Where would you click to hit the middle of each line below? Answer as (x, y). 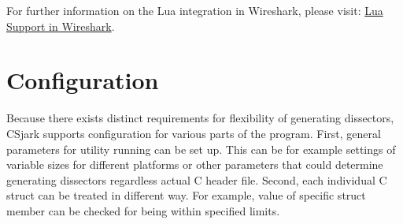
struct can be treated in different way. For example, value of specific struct (186, 195)
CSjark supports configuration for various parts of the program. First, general (194, 133)
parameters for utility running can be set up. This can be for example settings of (201, 149)
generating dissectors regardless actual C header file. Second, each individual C (197, 179)
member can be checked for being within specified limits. (143, 210)
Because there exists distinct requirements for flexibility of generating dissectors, (200, 118)
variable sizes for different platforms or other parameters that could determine (195, 164)
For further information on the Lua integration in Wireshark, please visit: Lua (195, 10)
